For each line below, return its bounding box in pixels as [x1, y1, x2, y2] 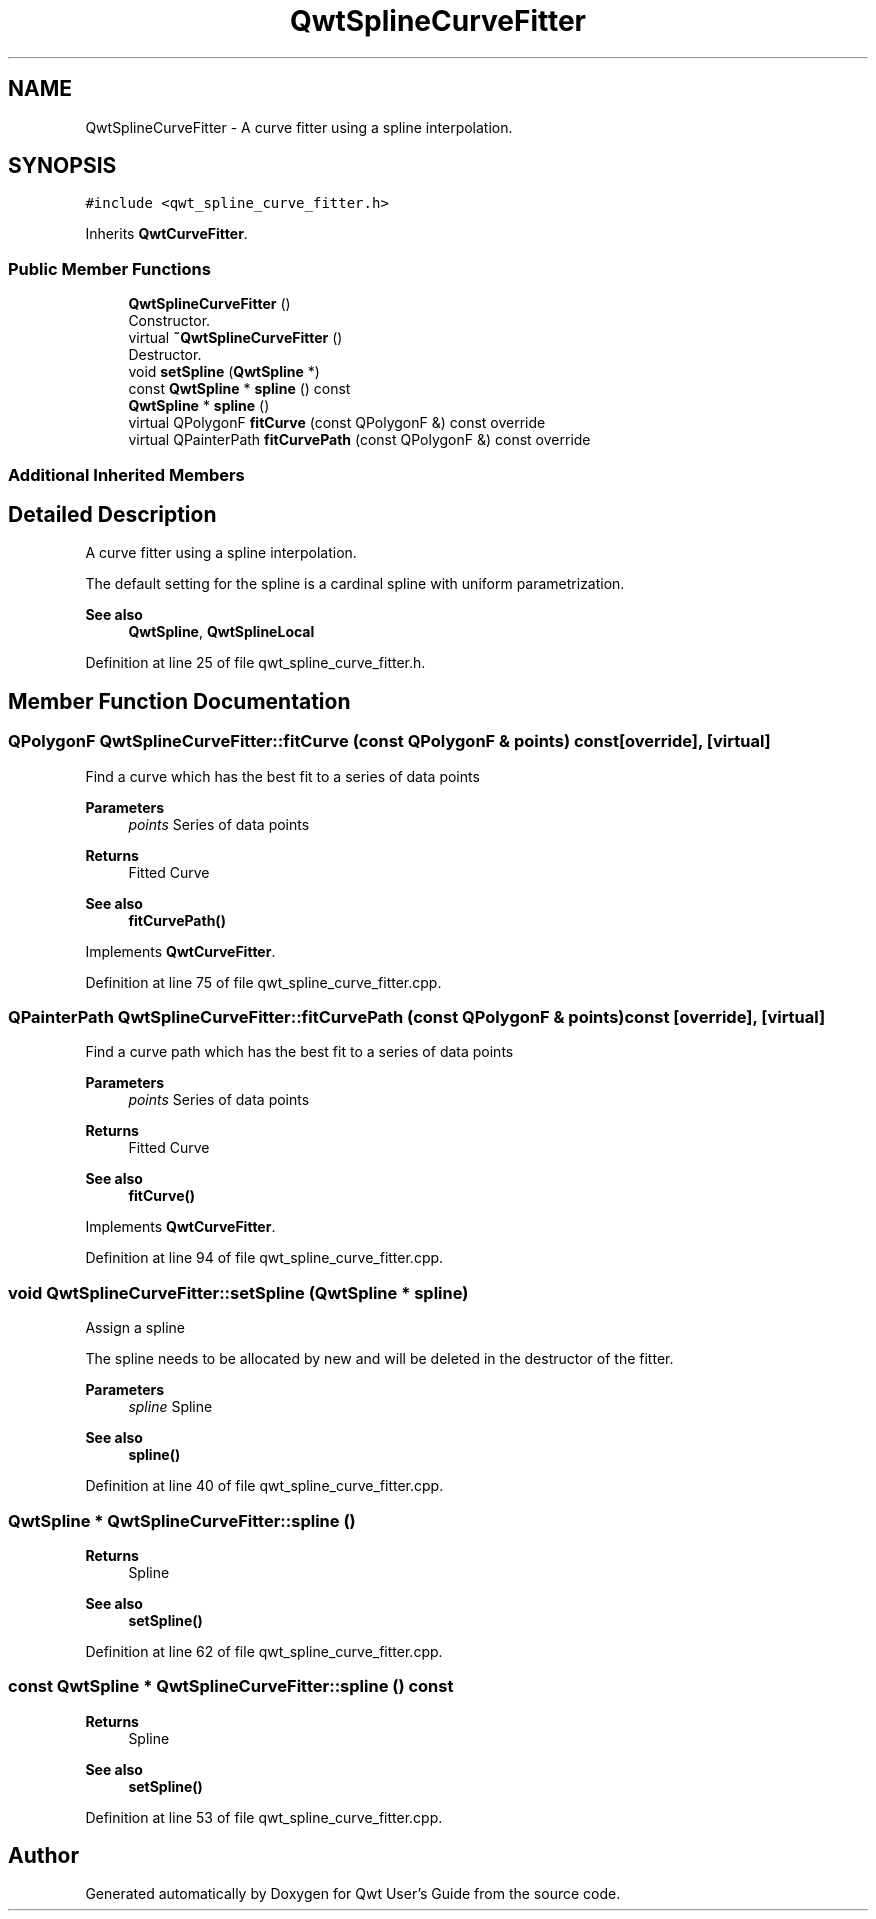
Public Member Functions [8, 258, 211, 279]
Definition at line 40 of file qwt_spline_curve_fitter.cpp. [85, 1477, 444, 1495]
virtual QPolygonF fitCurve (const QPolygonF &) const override [128, 414, 546, 432]
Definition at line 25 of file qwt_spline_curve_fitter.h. [85, 654, 426, 672]
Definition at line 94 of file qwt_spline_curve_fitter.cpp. [85, 1249, 444, 1267]
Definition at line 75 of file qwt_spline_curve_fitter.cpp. [85, 973, 442, 991]
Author [8, 1843, 79, 1869]
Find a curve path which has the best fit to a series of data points [85, 1043, 514, 1061]
